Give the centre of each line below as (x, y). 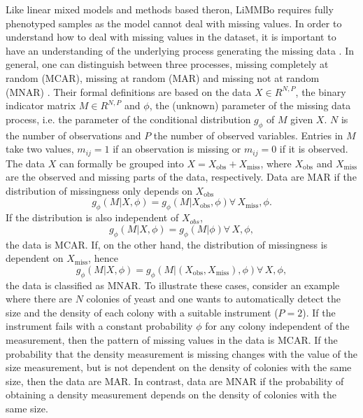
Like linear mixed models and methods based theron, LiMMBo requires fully (170, 9)
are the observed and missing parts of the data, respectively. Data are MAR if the (181, 177)
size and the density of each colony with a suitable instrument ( (142, 312)
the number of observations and (73, 135)
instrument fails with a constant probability (99, 326)
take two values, (40, 149)
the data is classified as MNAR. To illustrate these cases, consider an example (173, 285)
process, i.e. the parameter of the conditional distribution (128, 119)
